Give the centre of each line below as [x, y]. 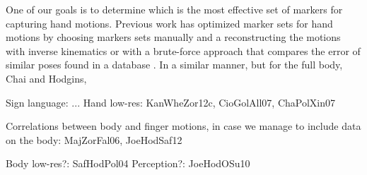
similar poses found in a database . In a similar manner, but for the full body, [174, 65]
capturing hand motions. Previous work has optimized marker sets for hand [169, 23]
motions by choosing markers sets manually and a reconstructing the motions [173, 37]
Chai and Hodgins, [46, 78]
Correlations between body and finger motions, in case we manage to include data [183, 126]
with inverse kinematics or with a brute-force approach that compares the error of [183, 50]
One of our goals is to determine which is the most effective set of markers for [174, 9]
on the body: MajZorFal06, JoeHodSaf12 [94, 139]
